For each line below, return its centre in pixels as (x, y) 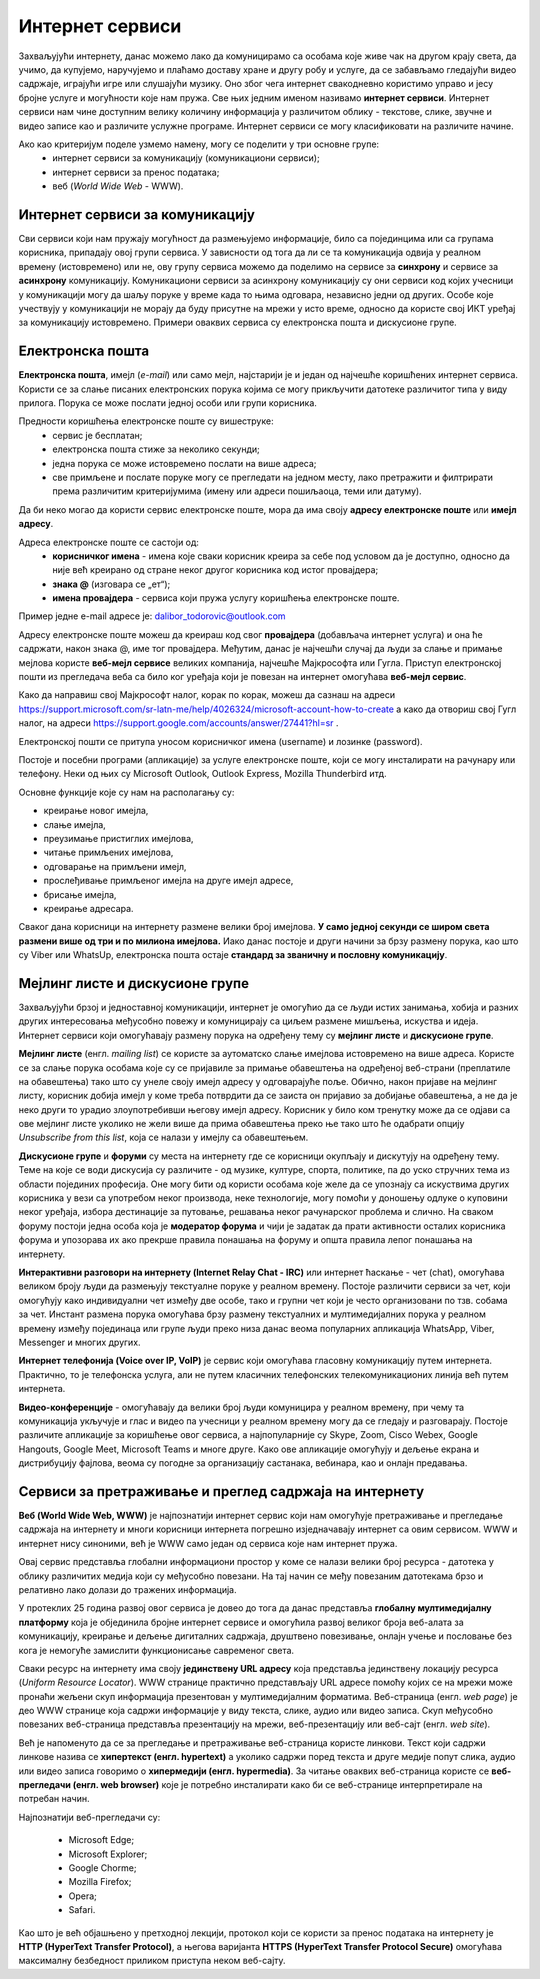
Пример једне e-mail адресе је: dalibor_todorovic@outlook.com (152, 616)
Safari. (82, 1910)
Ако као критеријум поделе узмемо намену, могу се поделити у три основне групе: (199, 144)
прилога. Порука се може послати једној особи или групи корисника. (167, 403)
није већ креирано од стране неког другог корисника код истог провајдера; (215, 570)
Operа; (82, 1896)
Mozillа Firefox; (100, 1882)
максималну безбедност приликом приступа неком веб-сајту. (152, 1961)
